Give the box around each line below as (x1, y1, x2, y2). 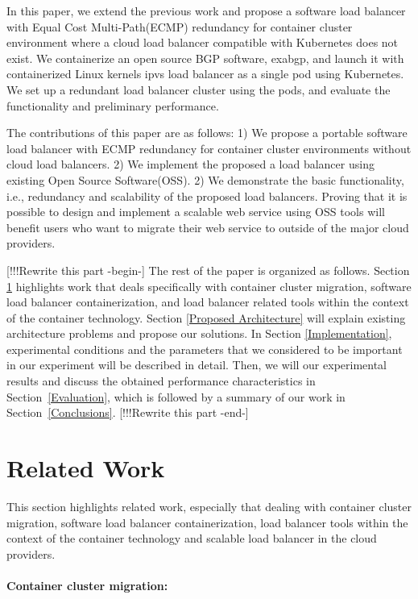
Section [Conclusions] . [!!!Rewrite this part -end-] (6, 404, 249, 421)
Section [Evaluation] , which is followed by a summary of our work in (6, 388, 346, 405)
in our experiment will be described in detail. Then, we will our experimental (6, 356, 387, 373)
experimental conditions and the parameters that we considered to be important (6, 340, 403, 357)
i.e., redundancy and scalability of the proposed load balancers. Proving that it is (6, 187, 408, 204)
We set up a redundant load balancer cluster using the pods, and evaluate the (6, 81, 391, 98)
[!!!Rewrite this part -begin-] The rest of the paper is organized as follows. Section (6, 261, 410, 278)
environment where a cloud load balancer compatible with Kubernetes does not (6, 34, 399, 51)
